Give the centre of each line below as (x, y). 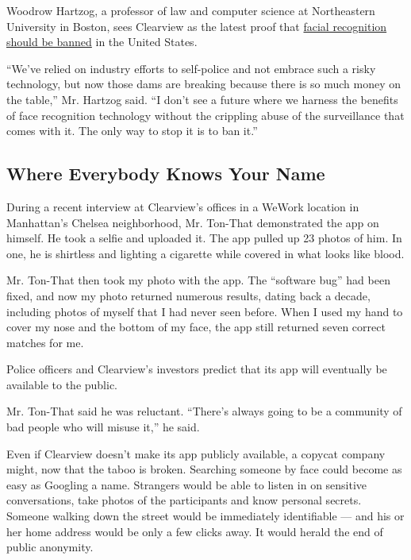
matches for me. (45, 342)
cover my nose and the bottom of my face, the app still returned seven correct (196, 327)
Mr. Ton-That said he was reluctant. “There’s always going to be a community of (204, 411)
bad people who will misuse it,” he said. (103, 427)
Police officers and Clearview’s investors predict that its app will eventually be (197, 369)
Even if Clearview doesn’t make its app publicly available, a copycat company (196, 453)
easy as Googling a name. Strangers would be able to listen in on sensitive (187, 484)
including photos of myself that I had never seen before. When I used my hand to (205, 311)
